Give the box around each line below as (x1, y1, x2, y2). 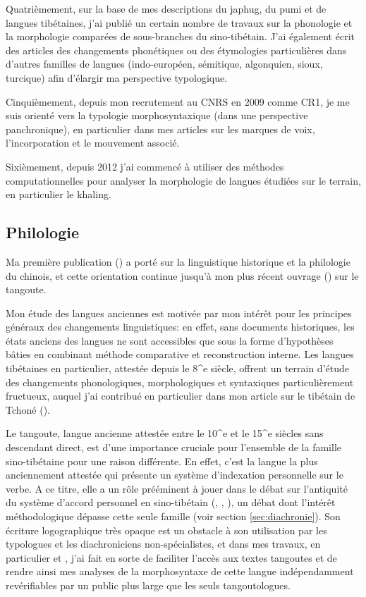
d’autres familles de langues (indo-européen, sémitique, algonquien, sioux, (6, 56, 323, 71)
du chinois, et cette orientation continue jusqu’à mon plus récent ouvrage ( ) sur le (6, 268, 359, 283)
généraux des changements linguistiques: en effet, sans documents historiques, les (6, 319, 355, 334)
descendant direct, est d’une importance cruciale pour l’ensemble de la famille (6, 440, 341, 455)
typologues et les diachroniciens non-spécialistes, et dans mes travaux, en (6, 536, 321, 551)
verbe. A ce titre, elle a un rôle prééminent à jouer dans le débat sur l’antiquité (6, 481, 348, 496)
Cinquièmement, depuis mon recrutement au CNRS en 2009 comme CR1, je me (6, 94, 350, 109)
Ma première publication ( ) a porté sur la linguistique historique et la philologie (6, 254, 350, 269)
